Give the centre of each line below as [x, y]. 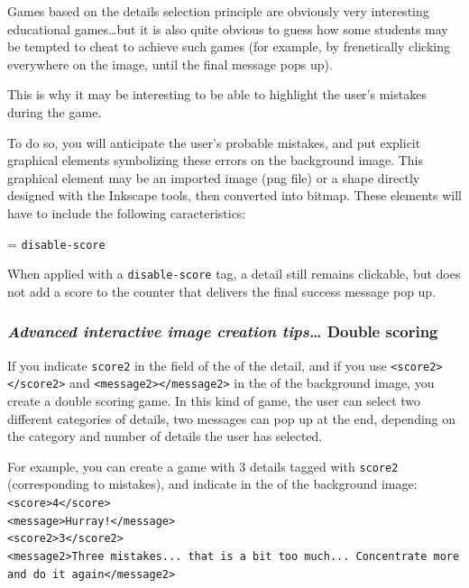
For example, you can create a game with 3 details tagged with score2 [203, 466]
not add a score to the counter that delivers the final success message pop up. [222, 291]
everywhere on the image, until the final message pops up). [170, 64]
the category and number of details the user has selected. [165, 436]
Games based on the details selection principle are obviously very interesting [218, 11]
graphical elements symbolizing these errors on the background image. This [216, 160]
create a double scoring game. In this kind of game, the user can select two [214, 400]
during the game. [55, 111]
